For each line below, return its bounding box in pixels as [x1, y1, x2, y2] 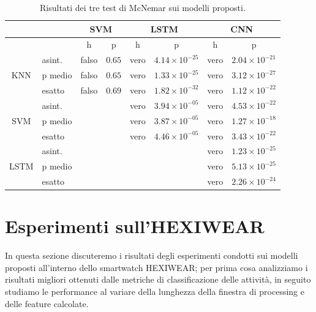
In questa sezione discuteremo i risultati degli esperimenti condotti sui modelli [5, 249, 298, 262]
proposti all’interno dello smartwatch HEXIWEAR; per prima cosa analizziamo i [5, 261, 308, 273]
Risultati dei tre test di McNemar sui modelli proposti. [40, 1, 246, 13]
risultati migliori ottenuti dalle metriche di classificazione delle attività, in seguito [5, 273, 311, 286]
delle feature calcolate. [5, 297, 89, 310]
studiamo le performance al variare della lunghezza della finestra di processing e [5, 285, 304, 298]
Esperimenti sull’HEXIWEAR [5, 214, 265, 239]
